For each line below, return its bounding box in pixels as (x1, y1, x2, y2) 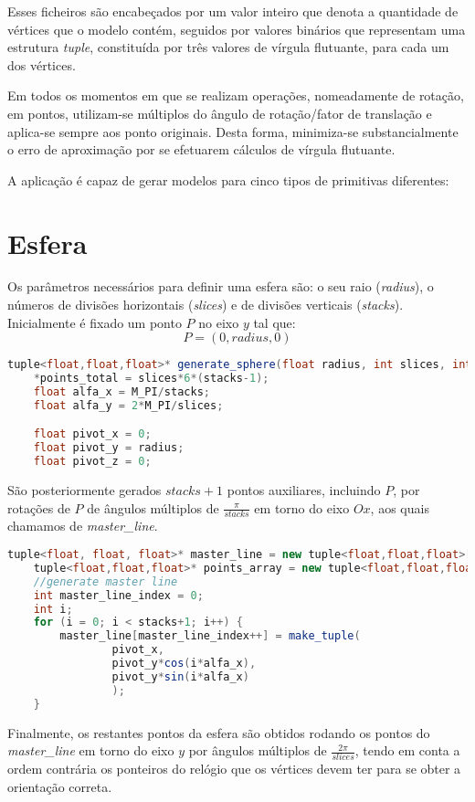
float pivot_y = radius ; (33, 441, 185, 455)
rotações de (7, 498, 70, 517)
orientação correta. (7, 777, 112, 797)
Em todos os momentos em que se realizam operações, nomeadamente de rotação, (7, 86, 464, 105)
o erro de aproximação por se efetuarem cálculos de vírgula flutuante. (7, 140, 396, 159)
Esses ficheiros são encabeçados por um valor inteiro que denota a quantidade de (7, 2, 459, 20)
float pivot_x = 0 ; (33, 427, 152, 441)
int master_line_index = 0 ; (33, 588, 204, 602)
